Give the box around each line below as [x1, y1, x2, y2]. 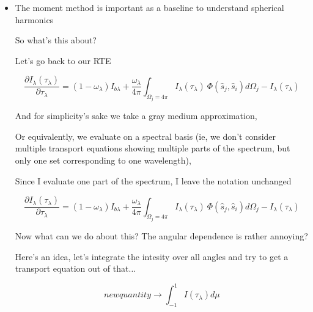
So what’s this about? [15, 34, 97, 46]
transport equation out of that [15, 262, 129, 275]
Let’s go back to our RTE [15, 54, 111, 67]
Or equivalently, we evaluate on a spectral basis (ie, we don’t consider [15, 129, 276, 142]
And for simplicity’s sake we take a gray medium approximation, [15, 109, 257, 122]
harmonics [15, 13, 54, 26]
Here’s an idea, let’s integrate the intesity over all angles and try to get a [15, 250, 289, 263]
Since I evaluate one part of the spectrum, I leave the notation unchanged [15, 174, 292, 187]
